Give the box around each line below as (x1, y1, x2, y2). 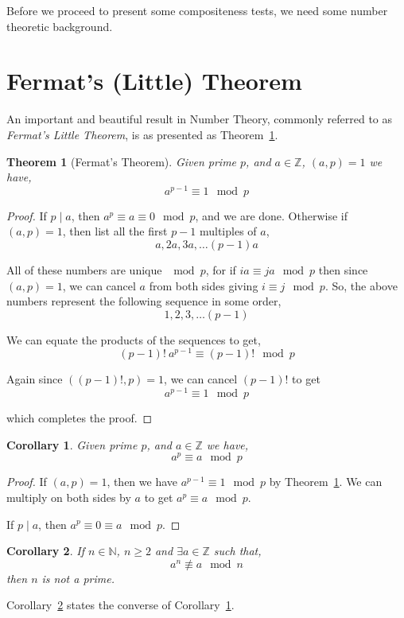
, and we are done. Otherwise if (195, 207, 348, 223)
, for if (205, 261, 236, 278)
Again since (6, 371, 63, 387)
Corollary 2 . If (6, 542, 84, 559)
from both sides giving (149, 277, 258, 293)
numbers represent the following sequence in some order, (6, 293, 282, 309)
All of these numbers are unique (6, 261, 162, 278)
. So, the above (324, 277, 398, 293)
